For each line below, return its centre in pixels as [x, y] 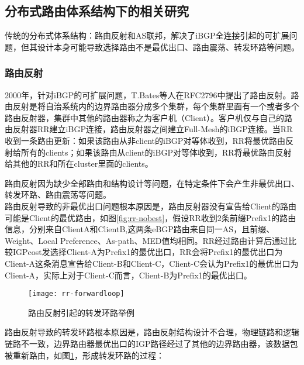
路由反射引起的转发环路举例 [81, 312]
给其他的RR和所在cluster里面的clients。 [79, 163]
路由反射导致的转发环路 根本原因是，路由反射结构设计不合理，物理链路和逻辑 [152, 332]
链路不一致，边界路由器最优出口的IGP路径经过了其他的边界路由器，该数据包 [151, 343]
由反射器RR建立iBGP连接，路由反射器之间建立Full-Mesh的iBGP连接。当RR [149, 129]
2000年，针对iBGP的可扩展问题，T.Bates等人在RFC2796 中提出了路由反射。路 [152, 94]
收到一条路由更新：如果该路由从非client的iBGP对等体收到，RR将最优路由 [145, 140]
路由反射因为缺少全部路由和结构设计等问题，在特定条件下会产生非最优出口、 [152, 183]
